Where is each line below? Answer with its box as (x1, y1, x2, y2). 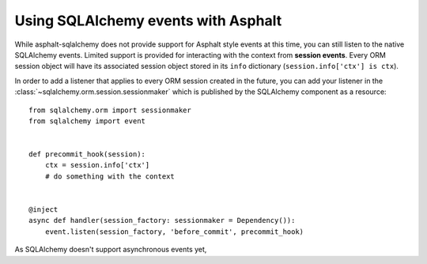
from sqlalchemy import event (28, 116, 146, 126)
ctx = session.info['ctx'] (44, 160, 150, 170)
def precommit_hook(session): (28, 150, 146, 159)
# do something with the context (44, 172, 176, 181)
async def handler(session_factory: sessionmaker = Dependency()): (28, 216, 296, 225)
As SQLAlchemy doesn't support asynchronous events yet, (14, 245, 207, 255)
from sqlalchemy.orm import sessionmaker (28, 105, 191, 115)
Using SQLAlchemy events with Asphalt (14, 12, 282, 29)
